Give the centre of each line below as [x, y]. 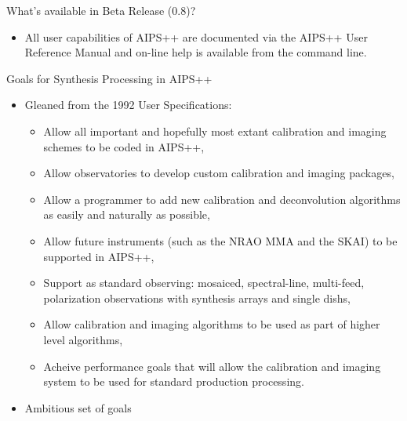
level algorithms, [83, 339]
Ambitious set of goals [78, 407]
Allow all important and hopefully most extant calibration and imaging [215, 131]
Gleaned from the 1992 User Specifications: [128, 105]
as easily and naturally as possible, [127, 214]
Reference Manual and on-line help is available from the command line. [196, 52]
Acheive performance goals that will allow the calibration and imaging [212, 366]
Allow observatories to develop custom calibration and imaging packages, [219, 173]
